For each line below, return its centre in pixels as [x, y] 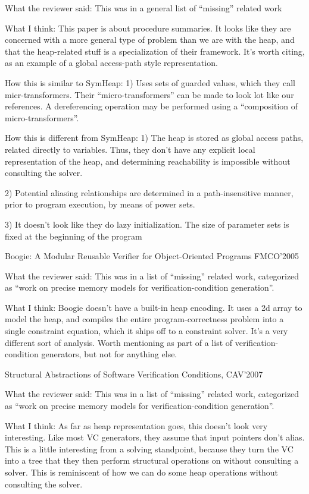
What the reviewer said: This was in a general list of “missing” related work [143, 8]
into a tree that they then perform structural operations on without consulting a [152, 460]
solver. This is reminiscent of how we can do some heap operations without [142, 472]
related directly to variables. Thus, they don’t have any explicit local [130, 149]
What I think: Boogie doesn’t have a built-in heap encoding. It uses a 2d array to [154, 307]
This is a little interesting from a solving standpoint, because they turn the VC [149, 449]
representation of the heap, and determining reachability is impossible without [148, 161]
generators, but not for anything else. [109, 354]
